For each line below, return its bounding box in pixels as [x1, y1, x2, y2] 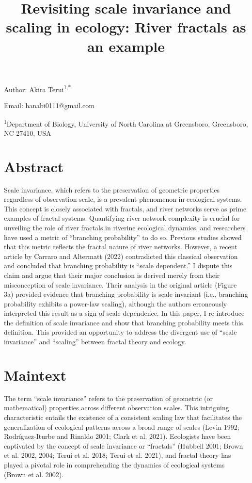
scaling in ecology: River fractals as [6, 17, 246, 37]
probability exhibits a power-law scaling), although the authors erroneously [4, 298, 227, 308]
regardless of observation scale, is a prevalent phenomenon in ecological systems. [4, 194, 242, 204]
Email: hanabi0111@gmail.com [4, 100, 94, 110]
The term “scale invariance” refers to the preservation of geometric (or [4, 393, 213, 403]
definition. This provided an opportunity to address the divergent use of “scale [4, 327, 237, 337]
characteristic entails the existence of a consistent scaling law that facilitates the [4, 412, 242, 422]
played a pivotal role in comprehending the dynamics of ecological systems [4, 459, 225, 469]
